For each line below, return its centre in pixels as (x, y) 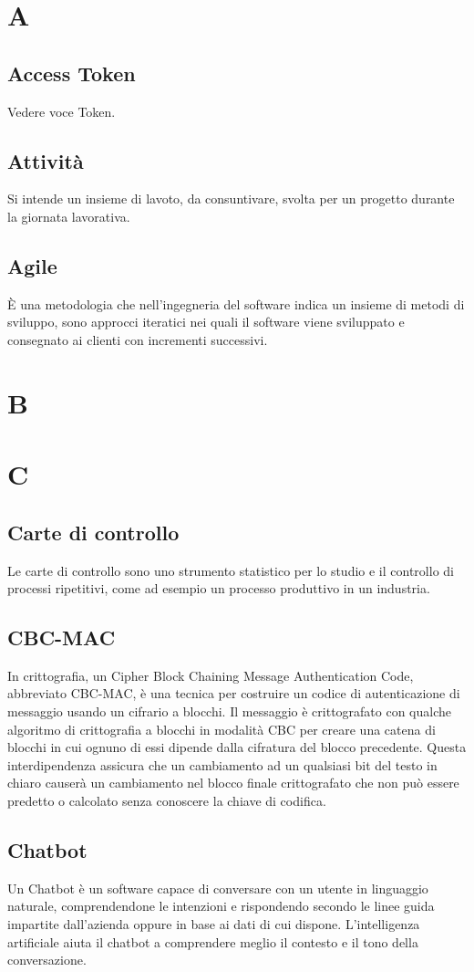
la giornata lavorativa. (69, 216)
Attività (46, 160)
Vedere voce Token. (62, 111)
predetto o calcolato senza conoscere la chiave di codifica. (167, 801)
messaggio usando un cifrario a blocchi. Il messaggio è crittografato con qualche (230, 711)
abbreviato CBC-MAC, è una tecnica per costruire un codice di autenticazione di (234, 693)
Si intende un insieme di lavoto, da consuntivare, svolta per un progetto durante (231, 199)
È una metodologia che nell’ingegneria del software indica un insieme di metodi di (236, 303)
